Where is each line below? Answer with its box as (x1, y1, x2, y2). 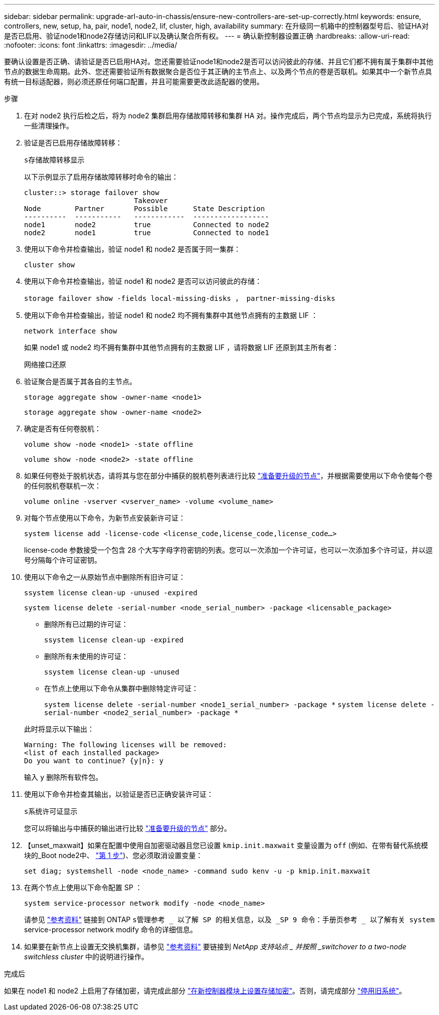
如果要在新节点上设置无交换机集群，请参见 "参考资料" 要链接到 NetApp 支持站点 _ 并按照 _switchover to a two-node (24, 942, 406, 951)
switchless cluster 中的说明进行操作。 (24, 952, 148, 961)
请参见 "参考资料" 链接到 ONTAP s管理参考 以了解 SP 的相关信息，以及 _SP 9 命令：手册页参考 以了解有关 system (24, 915, 435, 924)
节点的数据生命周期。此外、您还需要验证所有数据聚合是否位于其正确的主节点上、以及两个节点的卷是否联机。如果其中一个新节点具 (4, 67, 432, 76)
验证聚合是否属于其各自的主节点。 (24, 377, 136, 386)
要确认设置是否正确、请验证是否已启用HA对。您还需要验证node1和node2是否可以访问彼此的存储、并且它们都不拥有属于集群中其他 (4, 57, 433, 66)
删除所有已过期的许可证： (44, 620, 128, 628)
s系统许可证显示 (24, 807, 78, 815)
